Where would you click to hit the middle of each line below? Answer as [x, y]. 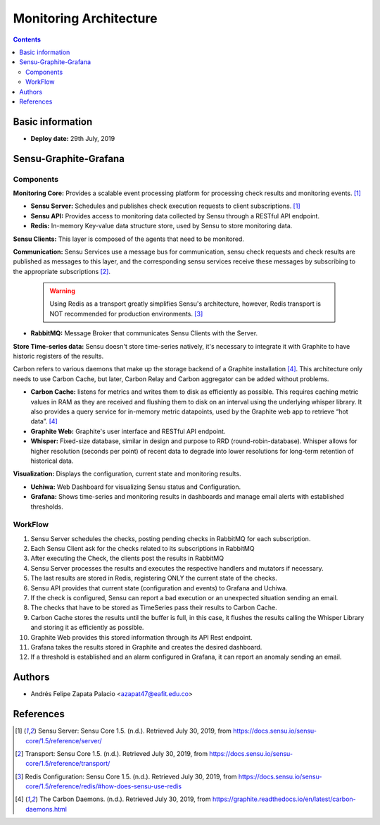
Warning [62, 291]
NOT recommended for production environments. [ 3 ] [126, 314]
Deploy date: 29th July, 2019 [73, 138]
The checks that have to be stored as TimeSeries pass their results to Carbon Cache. [154, 608]
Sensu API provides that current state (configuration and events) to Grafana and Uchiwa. [159, 588]
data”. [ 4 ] [44, 421]
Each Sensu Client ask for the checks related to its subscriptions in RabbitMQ [142, 549]
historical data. [52, 461]
